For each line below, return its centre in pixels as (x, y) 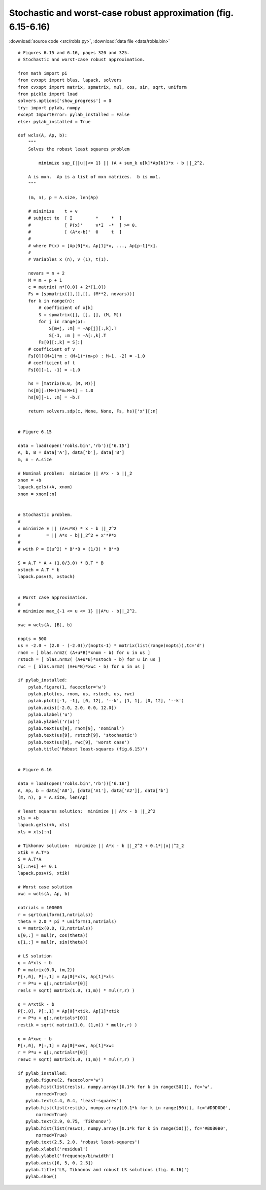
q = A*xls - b (35, 963)
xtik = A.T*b (33, 853)
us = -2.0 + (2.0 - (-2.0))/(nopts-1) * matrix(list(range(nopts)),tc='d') (111, 646)
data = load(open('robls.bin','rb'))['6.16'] (74, 784)
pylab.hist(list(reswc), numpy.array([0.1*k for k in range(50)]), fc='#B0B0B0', (127, 1128)
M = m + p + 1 (45, 280)
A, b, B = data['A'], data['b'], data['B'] (71, 453)
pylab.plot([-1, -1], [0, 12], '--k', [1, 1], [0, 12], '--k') (106, 701)
